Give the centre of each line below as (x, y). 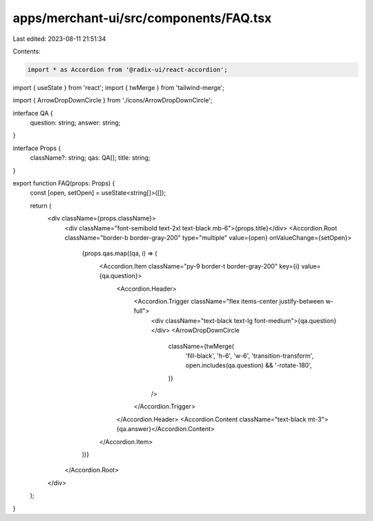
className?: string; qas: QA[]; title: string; (90, 158)
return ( (41, 205)
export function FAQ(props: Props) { (64, 183)
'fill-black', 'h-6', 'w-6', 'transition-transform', (250, 356)
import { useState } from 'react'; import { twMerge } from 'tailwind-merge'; (118, 87)
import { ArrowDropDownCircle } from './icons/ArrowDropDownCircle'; (113, 100)
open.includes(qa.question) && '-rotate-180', (249, 365)
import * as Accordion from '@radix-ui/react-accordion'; (127, 70)
